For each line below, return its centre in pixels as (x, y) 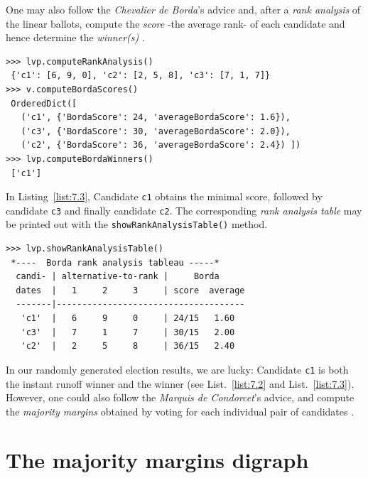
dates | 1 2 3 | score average (130, 290)
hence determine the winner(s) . (75, 37)
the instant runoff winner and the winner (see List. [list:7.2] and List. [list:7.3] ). (180, 383)
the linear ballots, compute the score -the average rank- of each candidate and (175, 23)
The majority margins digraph (157, 460)
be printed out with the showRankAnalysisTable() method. (137, 224)
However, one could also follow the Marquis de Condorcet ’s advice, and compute (180, 397)
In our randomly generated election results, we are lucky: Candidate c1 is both (177, 369)
